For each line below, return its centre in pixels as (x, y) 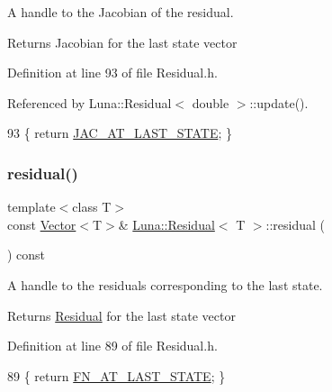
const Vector (42, 224)
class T (92, 207)
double (211, 102)
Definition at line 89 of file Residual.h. (112, 346)
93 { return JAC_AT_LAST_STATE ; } (120, 133)
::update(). (279, 102)
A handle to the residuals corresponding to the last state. (165, 284)
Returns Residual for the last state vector (121, 315)
